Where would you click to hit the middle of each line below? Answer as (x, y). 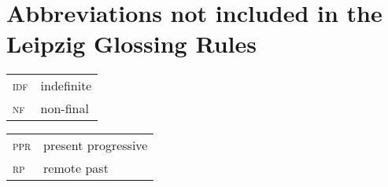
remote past (76, 168)
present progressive (96, 145)
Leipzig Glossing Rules (131, 44)
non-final (65, 108)
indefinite (66, 86)
